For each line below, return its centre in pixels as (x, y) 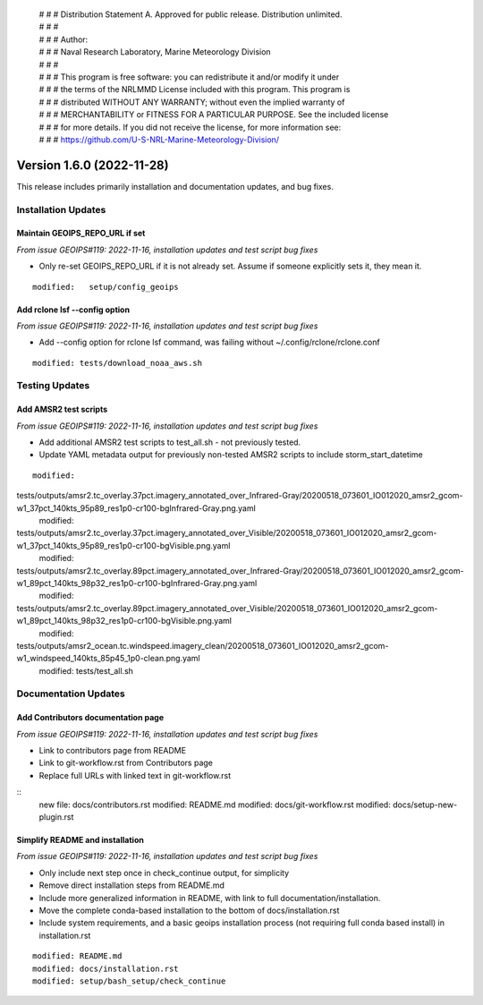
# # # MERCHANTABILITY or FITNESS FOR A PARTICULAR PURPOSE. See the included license (214, 115)
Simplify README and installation (80, 840)
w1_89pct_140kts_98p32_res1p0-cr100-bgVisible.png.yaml (124, 621)
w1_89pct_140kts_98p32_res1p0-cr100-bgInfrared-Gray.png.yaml (137, 583)
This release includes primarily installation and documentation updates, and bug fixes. (175, 186)
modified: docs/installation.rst (106, 968)
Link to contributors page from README (113, 751)
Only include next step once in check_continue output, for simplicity (164, 873)
